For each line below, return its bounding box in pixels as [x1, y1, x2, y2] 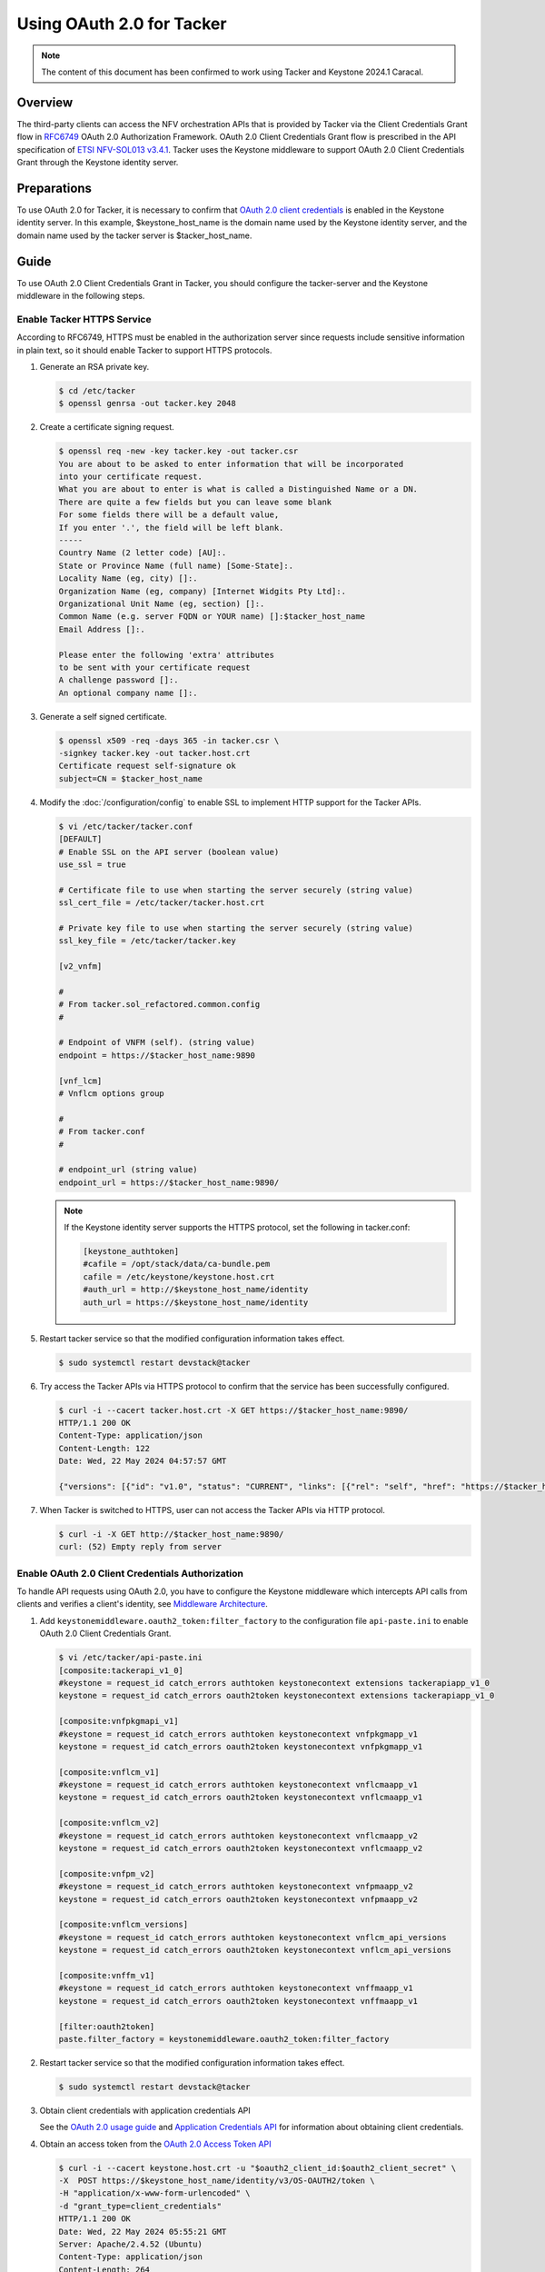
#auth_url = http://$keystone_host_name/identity [83, 1284, 309, 1295]
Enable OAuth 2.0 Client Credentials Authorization [16, 1567, 244, 1579]
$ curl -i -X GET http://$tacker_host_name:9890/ [58, 1529, 284, 1540]
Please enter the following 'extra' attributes [58, 650, 274, 660]
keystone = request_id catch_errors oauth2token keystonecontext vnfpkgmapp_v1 [58, 1741, 423, 1751]
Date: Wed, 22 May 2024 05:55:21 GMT [58, 2227, 227, 2237]
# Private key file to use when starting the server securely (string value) [58, 922, 413, 933]
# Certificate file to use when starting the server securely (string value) [58, 884, 413, 895]
